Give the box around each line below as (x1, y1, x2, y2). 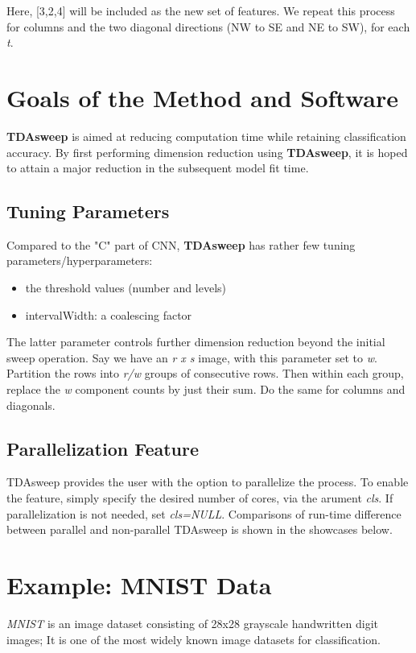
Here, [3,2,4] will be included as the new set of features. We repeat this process (6, 2, 395, 19)
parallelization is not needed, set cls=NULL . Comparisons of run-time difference (6, 505, 402, 522)
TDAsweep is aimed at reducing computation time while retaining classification (6, 127, 406, 144)
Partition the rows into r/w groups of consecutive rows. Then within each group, (6, 365, 404, 382)
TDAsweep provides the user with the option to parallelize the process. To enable (6, 473, 409, 490)
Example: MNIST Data (6, 568, 272, 601)
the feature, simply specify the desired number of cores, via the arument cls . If (6, 490, 393, 506)
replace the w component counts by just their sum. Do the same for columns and (6, 381, 406, 398)
